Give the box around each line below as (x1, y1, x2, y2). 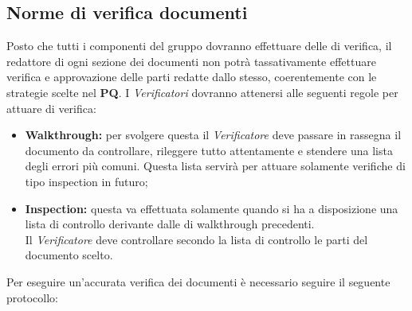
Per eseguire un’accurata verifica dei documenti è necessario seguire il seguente (6, 273, 390, 290)
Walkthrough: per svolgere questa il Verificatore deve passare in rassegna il (25, 126, 402, 143)
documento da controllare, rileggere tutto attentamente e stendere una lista (25, 142, 393, 158)
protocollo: (6, 289, 59, 305)
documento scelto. (25, 247, 113, 263)
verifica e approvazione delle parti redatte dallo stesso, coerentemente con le (6, 68, 377, 85)
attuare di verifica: (6, 99, 96, 116)
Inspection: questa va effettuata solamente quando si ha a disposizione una (25, 200, 398, 216)
